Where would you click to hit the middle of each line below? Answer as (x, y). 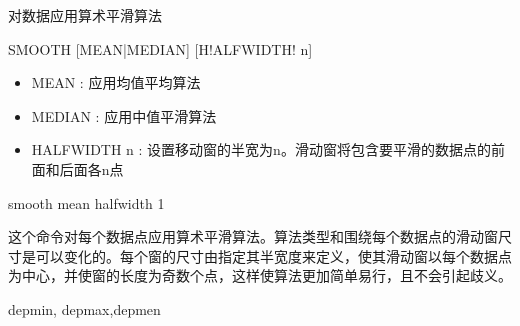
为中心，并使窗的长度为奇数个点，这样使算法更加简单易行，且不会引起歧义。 (260, 275)
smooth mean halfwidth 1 (86, 202)
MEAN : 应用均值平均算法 (116, 82)
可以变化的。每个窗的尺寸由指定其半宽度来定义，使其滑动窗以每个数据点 (273, 255)
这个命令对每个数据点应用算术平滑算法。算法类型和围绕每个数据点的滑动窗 (253, 236)
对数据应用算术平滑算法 (85, 15)
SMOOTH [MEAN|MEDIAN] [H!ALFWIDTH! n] (160, 48)
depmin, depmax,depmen (84, 308)
